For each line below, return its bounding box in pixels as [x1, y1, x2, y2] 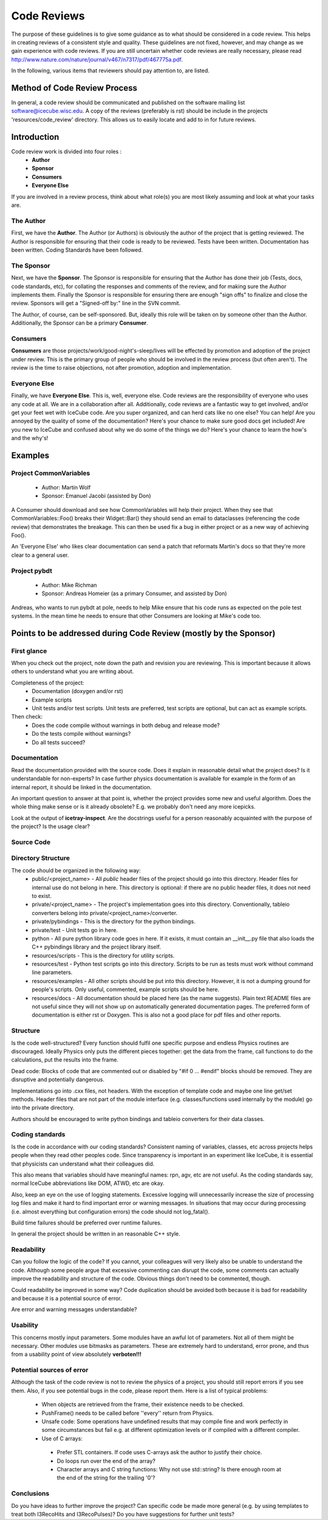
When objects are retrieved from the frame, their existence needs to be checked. [41, 1401, 244, 1408]
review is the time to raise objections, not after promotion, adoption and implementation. [11, 364, 232, 371]
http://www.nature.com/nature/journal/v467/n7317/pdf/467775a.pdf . [11, 55, 183, 63]
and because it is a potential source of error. [11, 1295, 122, 1302]
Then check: [11, 713, 43, 720]
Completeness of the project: [11, 679, 84, 686]
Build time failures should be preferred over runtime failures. [11, 1219, 162, 1226]
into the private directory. [11, 1104, 75, 1111]
